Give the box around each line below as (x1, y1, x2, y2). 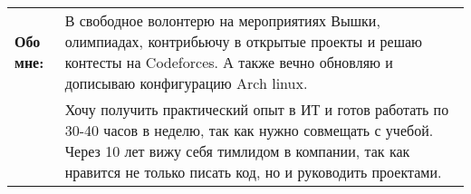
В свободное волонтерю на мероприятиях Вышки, (64, 10, 380, 31)
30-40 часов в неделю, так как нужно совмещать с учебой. (64, 120, 434, 141)
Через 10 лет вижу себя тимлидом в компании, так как (64, 141, 410, 161)
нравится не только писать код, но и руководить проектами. (64, 161, 442, 182)
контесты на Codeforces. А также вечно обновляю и (64, 52, 393, 73)
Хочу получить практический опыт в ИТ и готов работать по (64, 99, 449, 120)
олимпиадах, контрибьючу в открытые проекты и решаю (64, 31, 423, 52)
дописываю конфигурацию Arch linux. (64, 73, 308, 93)
